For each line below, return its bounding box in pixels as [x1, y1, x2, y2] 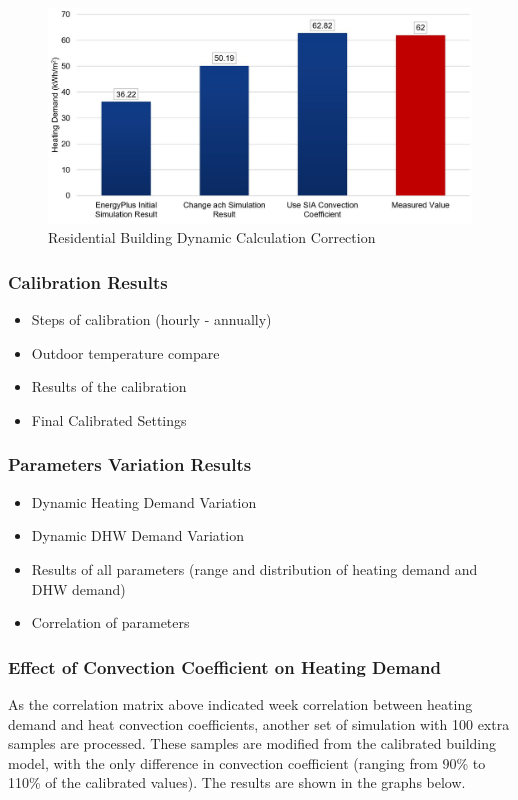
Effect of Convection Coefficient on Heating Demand [8, 654, 441, 679]
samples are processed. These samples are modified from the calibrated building [8, 733, 496, 754]
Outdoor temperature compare [31, 342, 220, 363]
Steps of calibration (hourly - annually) [31, 309, 272, 330]
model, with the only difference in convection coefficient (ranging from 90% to [8, 752, 486, 773]
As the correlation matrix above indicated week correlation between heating [8, 693, 473, 714]
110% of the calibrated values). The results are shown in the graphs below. [8, 772, 466, 793]
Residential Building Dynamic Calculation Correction [48, 227, 376, 248]
